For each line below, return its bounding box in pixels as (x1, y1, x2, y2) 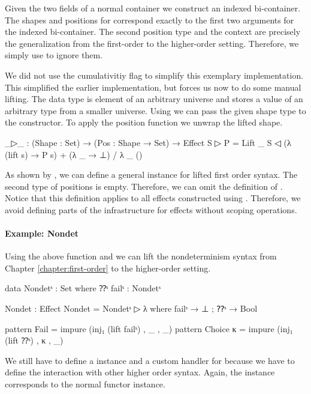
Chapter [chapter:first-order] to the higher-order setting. (5, 261, 211, 274)
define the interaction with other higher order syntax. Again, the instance (5, 366, 275, 378)
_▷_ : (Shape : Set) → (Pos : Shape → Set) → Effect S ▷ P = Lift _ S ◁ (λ (5, 136, 291, 148)
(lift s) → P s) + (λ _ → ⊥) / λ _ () (5, 148, 143, 160)
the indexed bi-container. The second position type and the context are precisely (5, 25, 301, 38)
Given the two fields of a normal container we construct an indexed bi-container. (5, 2, 301, 14)
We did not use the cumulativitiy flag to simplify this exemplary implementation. (5, 68, 304, 81)
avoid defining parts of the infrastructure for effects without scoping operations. (5, 203, 297, 216)
